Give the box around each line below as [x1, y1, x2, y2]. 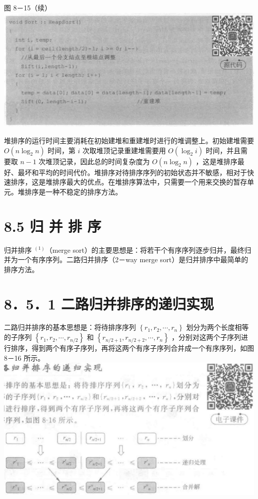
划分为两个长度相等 [186, 322, 249, 332]
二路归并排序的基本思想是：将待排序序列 [4, 322, 136, 332]
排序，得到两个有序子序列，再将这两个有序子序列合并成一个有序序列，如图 [10, 343, 254, 353]
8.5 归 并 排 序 [4, 215, 102, 236]
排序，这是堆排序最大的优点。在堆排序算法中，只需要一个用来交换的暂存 [10, 177, 247, 187]
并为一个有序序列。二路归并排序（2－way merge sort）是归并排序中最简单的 [4, 254, 249, 265]
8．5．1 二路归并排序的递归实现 [4, 293, 214, 313]
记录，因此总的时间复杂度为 [59, 156, 150, 166]
